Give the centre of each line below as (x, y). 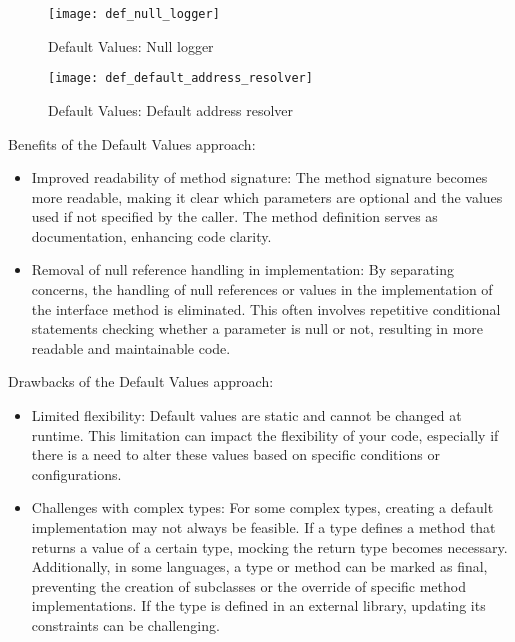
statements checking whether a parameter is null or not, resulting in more (257, 328)
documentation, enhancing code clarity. (151, 235)
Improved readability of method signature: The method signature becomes (259, 177)
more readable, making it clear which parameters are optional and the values (267, 196)
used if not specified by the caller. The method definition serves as (234, 216)
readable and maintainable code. (131, 347)
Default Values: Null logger (131, 45)
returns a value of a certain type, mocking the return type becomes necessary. (269, 546)
